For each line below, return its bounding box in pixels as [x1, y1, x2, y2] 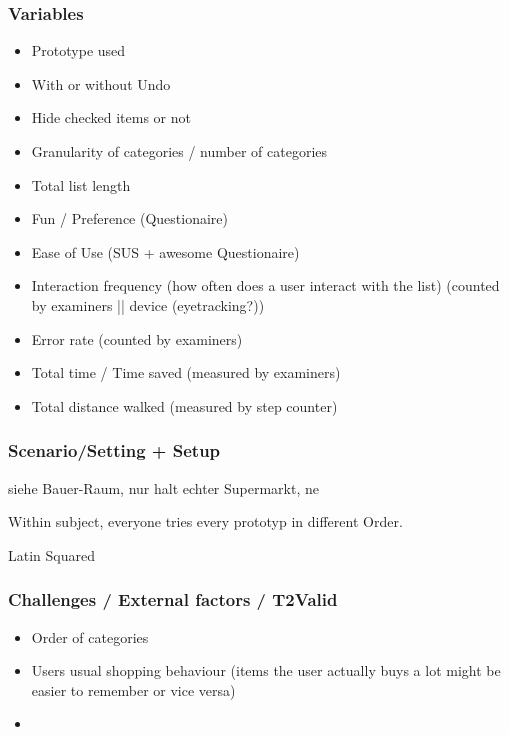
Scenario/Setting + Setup [8, 438, 221, 463]
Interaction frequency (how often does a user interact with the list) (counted [31, 275, 500, 296]
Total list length [31, 174, 131, 195]
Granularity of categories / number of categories [31, 141, 328, 161]
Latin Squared [8, 544, 95, 565]
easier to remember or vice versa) [31, 679, 236, 700]
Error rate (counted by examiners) [31, 328, 243, 349]
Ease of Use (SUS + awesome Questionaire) [31, 241, 300, 262]
